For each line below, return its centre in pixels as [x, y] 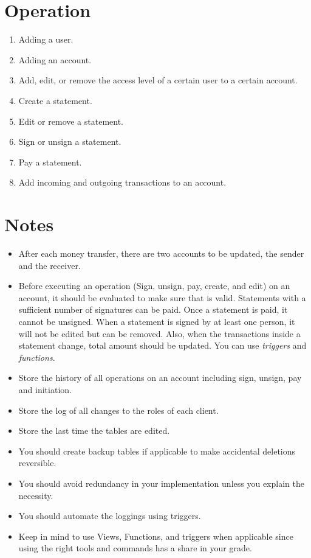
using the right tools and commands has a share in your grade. [135, 548]
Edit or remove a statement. [71, 121]
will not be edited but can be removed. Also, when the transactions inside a [159, 333]
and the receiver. [50, 265]
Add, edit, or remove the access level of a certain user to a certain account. [158, 80]
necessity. [36, 495]
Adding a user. [46, 39]
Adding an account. [55, 59]
